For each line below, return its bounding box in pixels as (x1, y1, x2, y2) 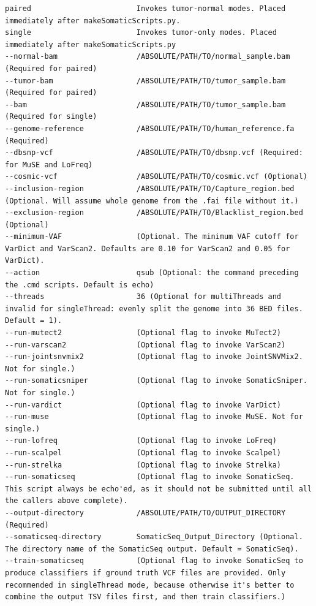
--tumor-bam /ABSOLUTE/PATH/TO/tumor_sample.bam (5, 76, 286, 85)
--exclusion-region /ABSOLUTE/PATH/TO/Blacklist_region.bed (5, 208, 303, 218)
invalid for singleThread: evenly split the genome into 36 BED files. (5, 304, 303, 313)
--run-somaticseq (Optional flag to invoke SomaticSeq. (5, 472, 295, 482)
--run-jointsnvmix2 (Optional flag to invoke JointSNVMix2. (5, 352, 303, 362)
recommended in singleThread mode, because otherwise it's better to (5, 580, 295, 589)
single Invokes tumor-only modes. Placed (5, 28, 277, 37)
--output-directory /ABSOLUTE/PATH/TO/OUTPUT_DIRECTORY (5, 508, 286, 517)
